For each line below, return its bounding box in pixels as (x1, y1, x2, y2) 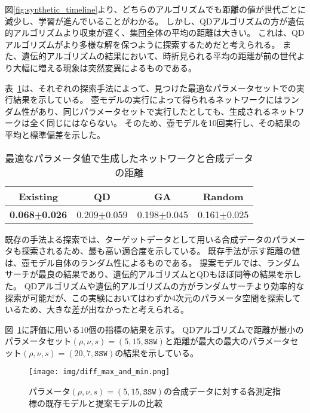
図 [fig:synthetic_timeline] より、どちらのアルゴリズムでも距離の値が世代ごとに (5, 3, 306, 15)
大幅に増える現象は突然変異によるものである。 (13, 61, 197, 74)
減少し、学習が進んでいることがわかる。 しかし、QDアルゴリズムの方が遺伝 (5, 14, 305, 27)
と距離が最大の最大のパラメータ (164, 335, 290, 347)
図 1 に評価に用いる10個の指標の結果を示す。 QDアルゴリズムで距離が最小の (5, 323, 304, 335)
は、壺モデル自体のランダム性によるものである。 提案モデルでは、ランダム (5, 256, 300, 268)
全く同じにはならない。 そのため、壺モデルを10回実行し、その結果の (29, 117, 300, 129)
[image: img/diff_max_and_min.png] (29, 368, 170, 377)
